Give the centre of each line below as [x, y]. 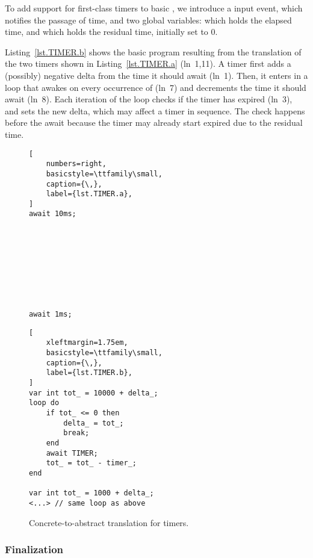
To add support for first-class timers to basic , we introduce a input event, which [154, 8]
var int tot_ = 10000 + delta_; [94, 393]
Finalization [34, 549]
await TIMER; [72, 453]
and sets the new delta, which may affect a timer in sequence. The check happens [155, 110]
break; [76, 433]
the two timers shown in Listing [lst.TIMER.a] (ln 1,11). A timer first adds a [148, 64]
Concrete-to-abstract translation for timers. [109, 522]
